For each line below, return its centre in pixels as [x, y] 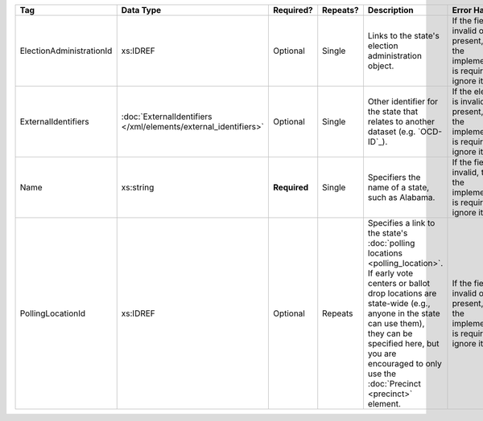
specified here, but [403, 343]
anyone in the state [404, 313]
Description [390, 10]
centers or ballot [399, 283]
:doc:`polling [391, 243]
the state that [393, 111]
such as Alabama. [401, 197]
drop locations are [402, 293]
